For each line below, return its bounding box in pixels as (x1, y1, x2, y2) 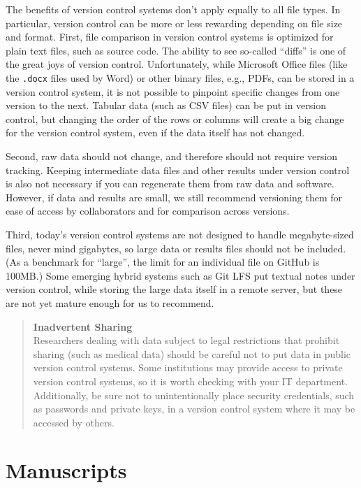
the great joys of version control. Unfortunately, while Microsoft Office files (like (6, 57, 348, 71)
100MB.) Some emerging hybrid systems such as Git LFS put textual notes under (6, 268, 355, 282)
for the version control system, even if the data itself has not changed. (6, 125, 305, 140)
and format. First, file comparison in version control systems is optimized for (6, 29, 334, 44)
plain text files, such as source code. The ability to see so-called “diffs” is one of (6, 43, 346, 57)
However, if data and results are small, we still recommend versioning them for (6, 189, 343, 204)
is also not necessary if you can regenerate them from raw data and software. (6, 176, 334, 191)
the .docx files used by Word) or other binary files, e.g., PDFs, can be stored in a (6, 70, 355, 85)
